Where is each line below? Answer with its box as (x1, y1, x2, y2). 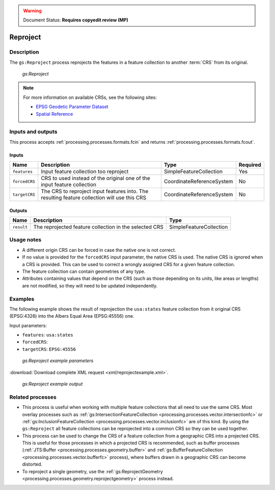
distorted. (22, 461, 43, 468)
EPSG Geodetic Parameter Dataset (36, 104, 109, 110)
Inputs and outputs (9, 128, 58, 135)
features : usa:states (22, 332, 73, 338)
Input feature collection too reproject (41, 168, 129, 175)
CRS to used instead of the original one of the (41, 175, 150, 182)
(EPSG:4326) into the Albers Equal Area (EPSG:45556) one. (9, 313, 134, 319)
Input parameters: (9, 322, 47, 328)
